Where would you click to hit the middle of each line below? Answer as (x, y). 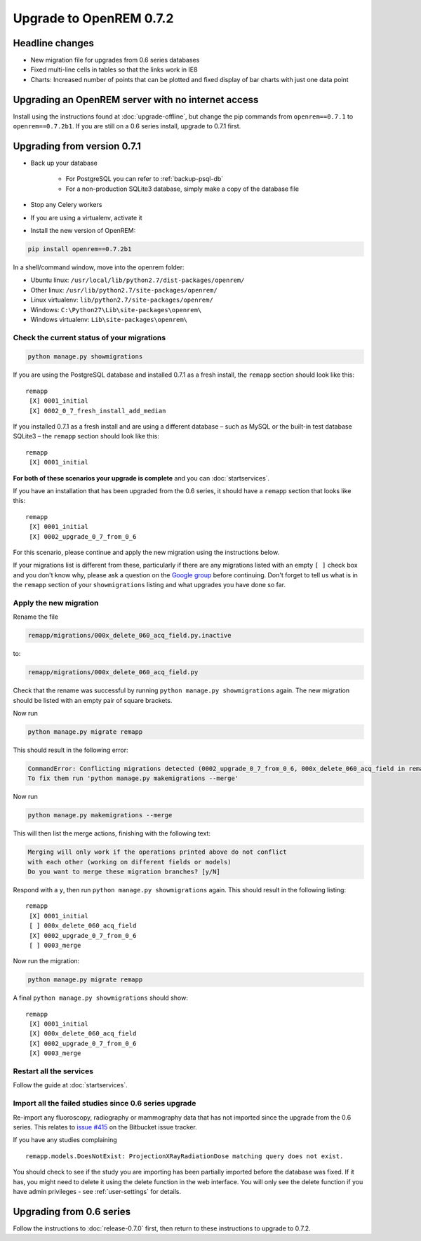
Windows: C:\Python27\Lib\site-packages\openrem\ (116, 309)
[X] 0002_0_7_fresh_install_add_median (98, 411)
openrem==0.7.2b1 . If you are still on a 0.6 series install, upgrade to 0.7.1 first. (127, 126)
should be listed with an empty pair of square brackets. (93, 700)
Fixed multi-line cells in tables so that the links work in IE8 (114, 69)
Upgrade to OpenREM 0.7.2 (93, 18)
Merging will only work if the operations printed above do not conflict (157, 852)
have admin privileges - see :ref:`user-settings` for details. (97, 1191)
